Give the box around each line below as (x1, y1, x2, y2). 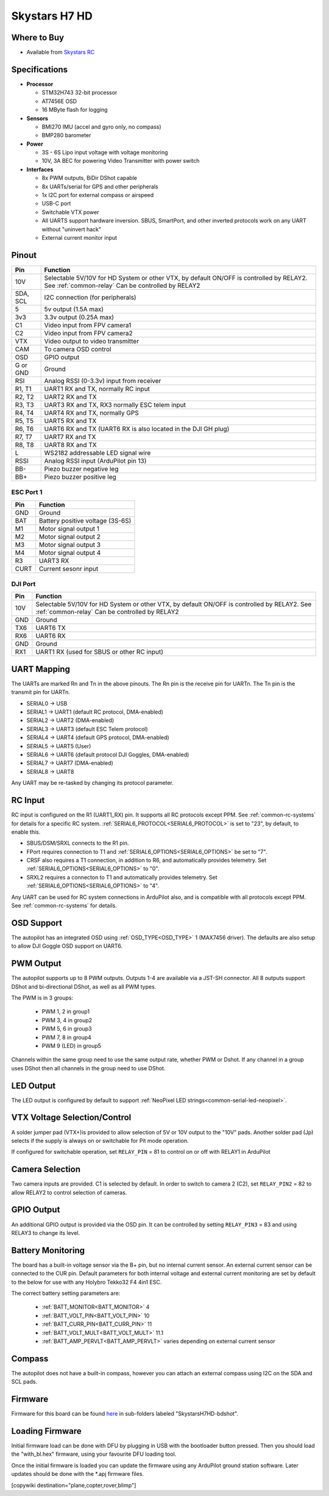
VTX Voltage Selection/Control (11, 1112, 132, 1123)
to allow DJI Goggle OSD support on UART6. (11, 942, 123, 950)
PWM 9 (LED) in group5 (41, 1042, 102, 1049)
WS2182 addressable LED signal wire (44, 448, 151, 457)
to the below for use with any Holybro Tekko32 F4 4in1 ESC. (11, 1278, 162, 1286)
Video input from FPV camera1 (44, 321, 132, 329)
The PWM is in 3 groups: (11, 994, 73, 1001)
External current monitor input (41, 234, 118, 241)
